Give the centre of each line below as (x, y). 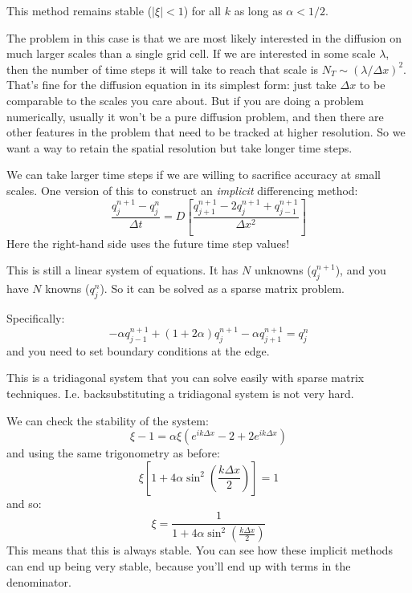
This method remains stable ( (80, 10)
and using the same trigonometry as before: (113, 453)
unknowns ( (283, 270)
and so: (24, 503)
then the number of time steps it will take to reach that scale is (163, 69)
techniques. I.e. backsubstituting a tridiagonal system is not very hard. (180, 394)
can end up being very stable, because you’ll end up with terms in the (179, 565)
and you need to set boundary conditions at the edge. (138, 350)
